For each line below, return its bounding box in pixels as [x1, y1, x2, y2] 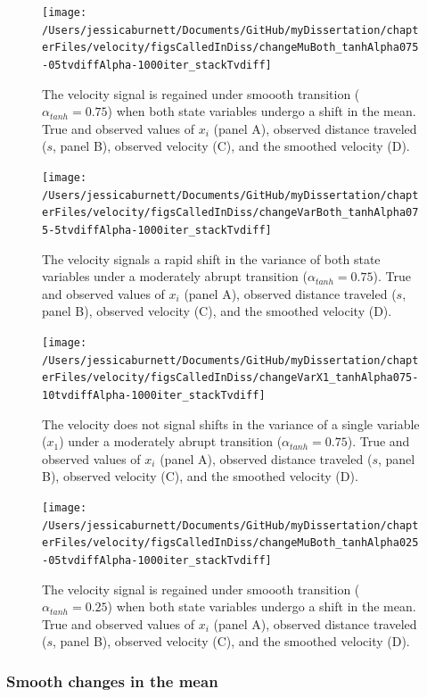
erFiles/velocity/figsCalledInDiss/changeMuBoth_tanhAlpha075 [42, 41, 419, 54]
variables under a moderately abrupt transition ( [42, 267, 308, 286]
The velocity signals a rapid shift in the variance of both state [42, 249, 381, 268]
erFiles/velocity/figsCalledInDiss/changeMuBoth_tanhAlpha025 [42, 536, 419, 550]
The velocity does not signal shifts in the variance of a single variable [42, 414, 420, 433]
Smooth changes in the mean [6, 669, 218, 692]
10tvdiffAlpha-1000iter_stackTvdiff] [42, 388, 266, 402]
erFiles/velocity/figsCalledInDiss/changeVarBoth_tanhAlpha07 [42, 206, 419, 220]
